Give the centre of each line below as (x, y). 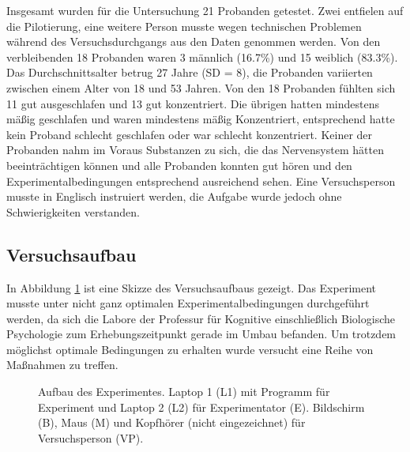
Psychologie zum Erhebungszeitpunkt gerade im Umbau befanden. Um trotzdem (201, 334)
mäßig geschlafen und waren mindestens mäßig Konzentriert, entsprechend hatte (201, 119)
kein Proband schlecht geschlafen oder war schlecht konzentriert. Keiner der (190, 134)
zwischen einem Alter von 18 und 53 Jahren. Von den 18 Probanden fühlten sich (201, 87)
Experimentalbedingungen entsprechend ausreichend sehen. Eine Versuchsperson (201, 181)
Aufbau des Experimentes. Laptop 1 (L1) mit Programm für (184, 392)
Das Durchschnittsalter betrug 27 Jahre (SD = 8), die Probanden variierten (190, 72)
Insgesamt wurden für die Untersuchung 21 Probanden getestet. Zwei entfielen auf (205, 10)
